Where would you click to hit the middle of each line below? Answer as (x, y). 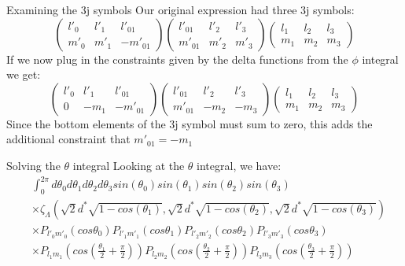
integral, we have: (239, 165)
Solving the (33, 165)
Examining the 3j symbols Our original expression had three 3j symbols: (180, 9)
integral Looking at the (129, 165)
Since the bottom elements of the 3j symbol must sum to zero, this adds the (190, 123)
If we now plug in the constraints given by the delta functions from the (177, 59)
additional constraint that (68, 139)
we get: (24, 74)
